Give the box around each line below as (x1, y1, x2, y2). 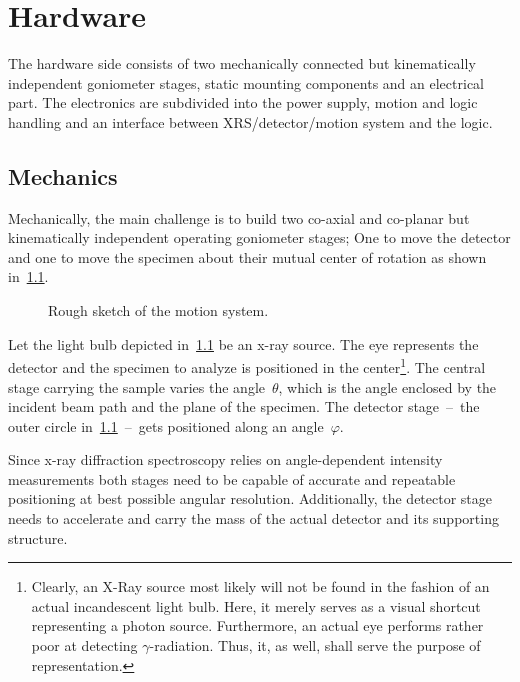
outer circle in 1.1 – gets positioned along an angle (8, 415, 324, 436)
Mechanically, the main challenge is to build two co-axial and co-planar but (8, 207, 470, 228)
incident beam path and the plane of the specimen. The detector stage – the (8, 396, 480, 417)
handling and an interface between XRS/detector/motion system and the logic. (8, 111, 493, 132)
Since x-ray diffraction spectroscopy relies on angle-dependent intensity (8, 449, 443, 470)
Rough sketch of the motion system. (48, 300, 269, 321)
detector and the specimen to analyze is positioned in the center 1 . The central (8, 354, 486, 377)
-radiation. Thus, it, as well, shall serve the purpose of (149, 635, 481, 656)
